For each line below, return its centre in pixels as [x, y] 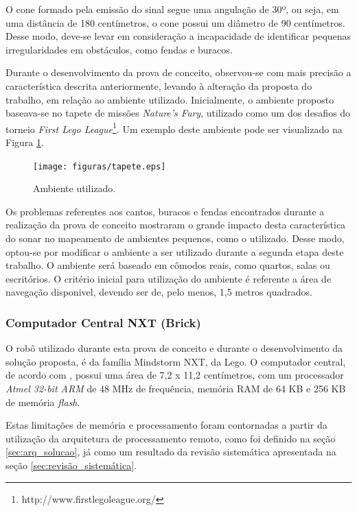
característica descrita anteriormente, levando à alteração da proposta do [159, 85]
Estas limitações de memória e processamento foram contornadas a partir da [166, 425]
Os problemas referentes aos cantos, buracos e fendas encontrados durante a [165, 211]
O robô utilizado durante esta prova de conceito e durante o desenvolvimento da [174, 348]
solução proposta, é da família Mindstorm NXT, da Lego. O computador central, [176, 361]
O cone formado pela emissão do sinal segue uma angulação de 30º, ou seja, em [172, 9]
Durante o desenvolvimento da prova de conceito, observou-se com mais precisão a [178, 72]
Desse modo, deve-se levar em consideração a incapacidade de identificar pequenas [178, 36]
